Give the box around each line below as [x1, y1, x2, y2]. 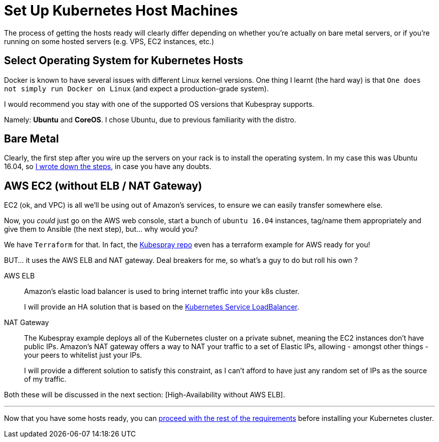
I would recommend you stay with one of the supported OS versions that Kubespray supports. [4, 99, 314, 108]
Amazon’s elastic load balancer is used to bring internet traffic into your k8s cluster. [24, 287, 300, 296]
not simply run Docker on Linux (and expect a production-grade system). [4, 84, 269, 93]
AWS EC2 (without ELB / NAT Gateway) [4, 179, 202, 192]
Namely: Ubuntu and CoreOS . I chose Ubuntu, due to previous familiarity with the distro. [4, 115, 296, 124]
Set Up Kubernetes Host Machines [4, 2, 238, 19]
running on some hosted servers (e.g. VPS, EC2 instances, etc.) [4, 37, 214, 46]
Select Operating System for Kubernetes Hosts [4, 54, 244, 67]
